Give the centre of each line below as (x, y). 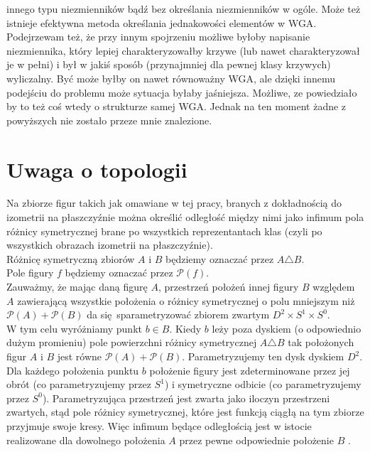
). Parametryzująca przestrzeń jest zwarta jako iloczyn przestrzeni (186, 398)
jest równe (80, 356)
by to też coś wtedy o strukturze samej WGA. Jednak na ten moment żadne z (176, 106)
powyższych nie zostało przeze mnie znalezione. (109, 120)
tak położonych (321, 342)
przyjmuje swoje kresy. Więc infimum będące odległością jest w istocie (159, 425)
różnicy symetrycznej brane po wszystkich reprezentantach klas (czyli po (164, 231)
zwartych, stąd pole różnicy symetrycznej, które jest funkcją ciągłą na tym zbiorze (185, 412)
